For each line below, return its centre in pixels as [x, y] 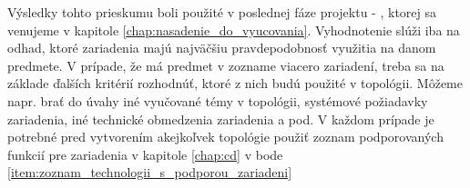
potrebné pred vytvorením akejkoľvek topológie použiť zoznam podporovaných [225, 137]
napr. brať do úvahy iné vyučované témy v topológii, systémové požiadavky [218, 100]
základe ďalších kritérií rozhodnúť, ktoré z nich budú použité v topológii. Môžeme [235, 83]
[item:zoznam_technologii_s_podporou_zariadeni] [150, 172]
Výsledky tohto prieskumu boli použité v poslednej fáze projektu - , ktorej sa [222, 12]
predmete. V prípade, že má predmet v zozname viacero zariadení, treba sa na [226, 65]
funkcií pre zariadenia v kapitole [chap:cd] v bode [145, 154]
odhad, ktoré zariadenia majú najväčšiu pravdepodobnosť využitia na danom [222, 48]
